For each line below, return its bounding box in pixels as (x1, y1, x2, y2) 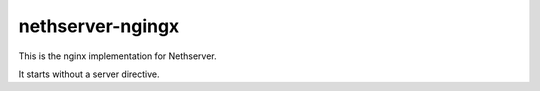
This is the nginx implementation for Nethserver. (18, 50, 217, 62)
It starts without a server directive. (18, 68, 160, 80)
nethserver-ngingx (18, 15, 180, 37)
